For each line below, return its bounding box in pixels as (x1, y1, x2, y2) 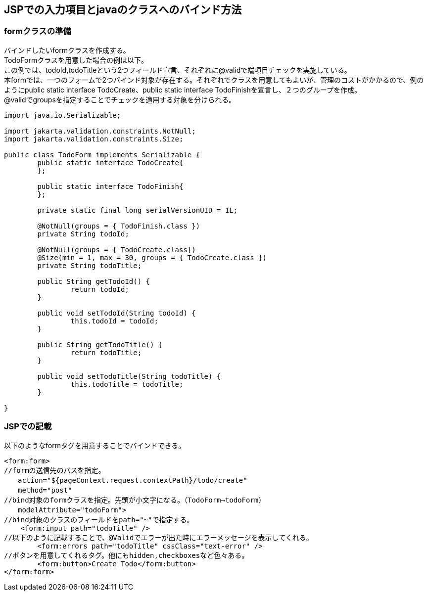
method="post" (17, 486, 72, 494)
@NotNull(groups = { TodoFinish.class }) (37, 222, 200, 230)
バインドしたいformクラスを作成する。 (4, 46, 130, 54)
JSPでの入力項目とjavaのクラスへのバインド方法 (4, 3, 242, 16)
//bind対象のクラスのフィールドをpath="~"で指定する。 (4, 515, 194, 524)
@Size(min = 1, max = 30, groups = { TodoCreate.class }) (37, 253, 267, 262)
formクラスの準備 (4, 26, 71, 37)
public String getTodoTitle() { (37, 340, 163, 349)
